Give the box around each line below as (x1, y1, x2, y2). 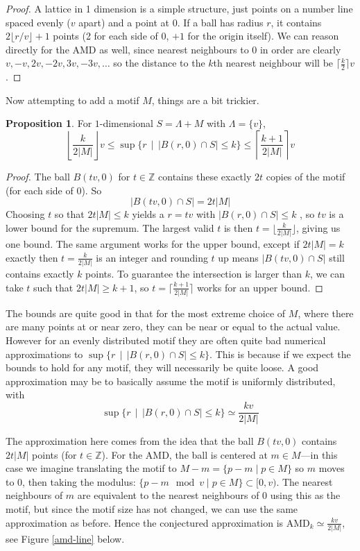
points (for (32, 447, 77, 461)
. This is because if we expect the (209, 346, 351, 361)
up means (218, 250, 259, 264)
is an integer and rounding (96, 250, 208, 264)
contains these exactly (158, 169, 252, 183)
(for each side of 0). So (6, 183, 102, 197)
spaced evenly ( (6, 15, 71, 29)
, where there (298, 305, 354, 320)
